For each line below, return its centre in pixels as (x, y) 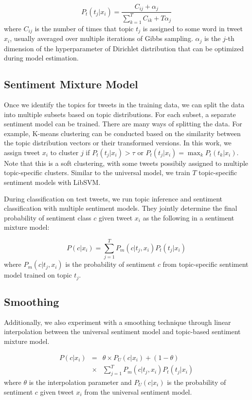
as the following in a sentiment (189, 217)
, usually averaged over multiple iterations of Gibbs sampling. (101, 38)
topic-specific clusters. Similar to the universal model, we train (97, 172)
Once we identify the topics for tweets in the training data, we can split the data (124, 104)
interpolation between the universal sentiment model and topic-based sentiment (122, 331)
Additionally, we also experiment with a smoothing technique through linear (117, 322)
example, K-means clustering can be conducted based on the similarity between (122, 133)
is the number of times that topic (84, 28)
